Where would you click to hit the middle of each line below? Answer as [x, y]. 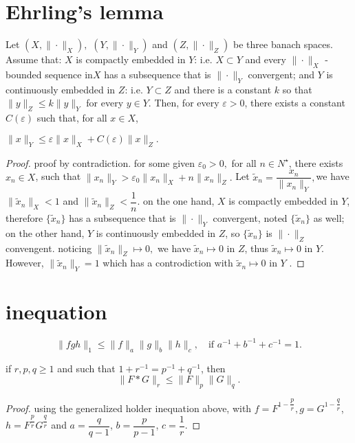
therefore [24, 218]
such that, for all [72, 118]
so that [297, 89]
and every [266, 59]
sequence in [69, 74]
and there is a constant [223, 89]
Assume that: [34, 59]
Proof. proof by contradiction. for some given [100, 162]
